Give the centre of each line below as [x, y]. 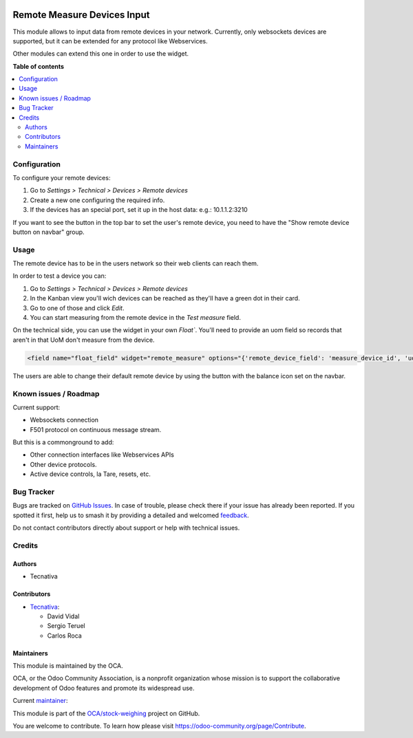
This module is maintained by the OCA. [68, 666]
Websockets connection [64, 420]
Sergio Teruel [66, 626]
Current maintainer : [40, 701]
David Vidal [63, 616]
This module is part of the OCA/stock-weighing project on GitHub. [106, 713]
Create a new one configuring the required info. [97, 200]
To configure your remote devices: [62, 177]
